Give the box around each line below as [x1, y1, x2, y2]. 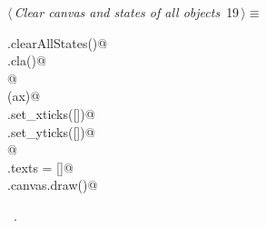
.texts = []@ [7, 157, 74, 176]
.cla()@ [7, 51, 46, 70]
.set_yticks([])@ [7, 122, 95, 141]
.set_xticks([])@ [7, 104, 95, 123]
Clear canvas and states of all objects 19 [14, 3, 240, 21]
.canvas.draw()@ [7, 175, 98, 194]
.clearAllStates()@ [7, 33, 108, 52]
